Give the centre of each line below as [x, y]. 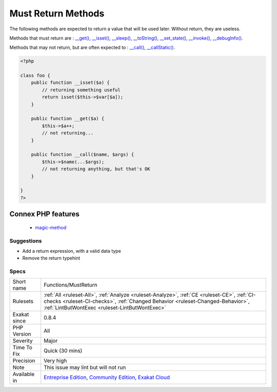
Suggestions [26, 240]
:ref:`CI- [246, 295]
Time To [23, 348]
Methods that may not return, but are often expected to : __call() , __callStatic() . [92, 48]
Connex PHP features [44, 214]
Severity [23, 341]
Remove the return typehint [51, 258]
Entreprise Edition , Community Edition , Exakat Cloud [107, 378]
